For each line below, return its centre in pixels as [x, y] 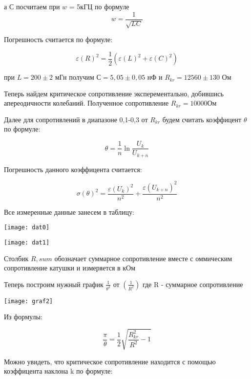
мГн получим [74, 77]
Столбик [16, 258]
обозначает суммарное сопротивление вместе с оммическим [143, 258]
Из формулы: [23, 317]
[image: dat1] [27, 242]
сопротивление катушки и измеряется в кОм [70, 268]
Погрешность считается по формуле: [58, 39]
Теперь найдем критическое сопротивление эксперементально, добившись [114, 93]
